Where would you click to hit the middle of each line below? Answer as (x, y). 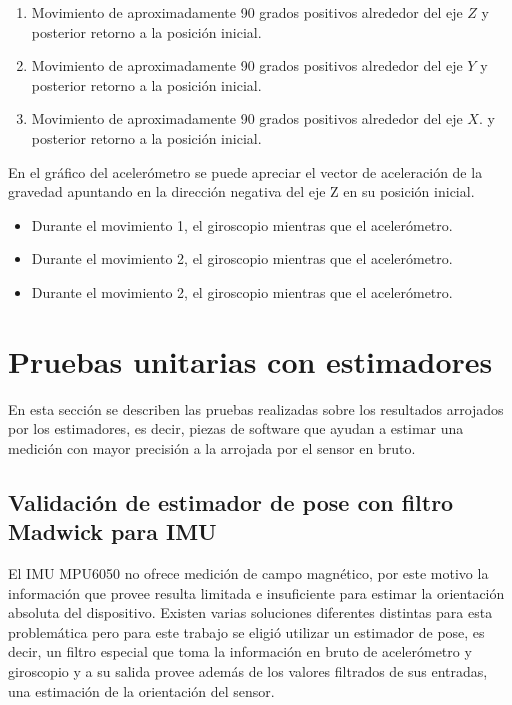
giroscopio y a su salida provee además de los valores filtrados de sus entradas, (248, 671)
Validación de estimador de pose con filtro (231, 501)
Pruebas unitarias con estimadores (250, 360)
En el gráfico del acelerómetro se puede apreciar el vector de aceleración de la (245, 171)
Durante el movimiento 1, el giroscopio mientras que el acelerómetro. (242, 224)
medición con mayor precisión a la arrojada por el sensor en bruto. (212, 447)
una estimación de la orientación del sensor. (141, 690)
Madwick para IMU (112, 531)
